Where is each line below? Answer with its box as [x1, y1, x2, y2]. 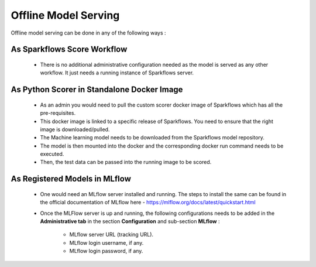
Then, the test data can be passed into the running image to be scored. [40, 159, 212, 166]
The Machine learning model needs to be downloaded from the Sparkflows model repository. [40, 134, 265, 141]
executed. [40, 150, 64, 158]
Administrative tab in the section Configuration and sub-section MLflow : [40, 218, 220, 225]
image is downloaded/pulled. [40, 126, 110, 133]
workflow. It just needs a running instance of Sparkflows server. [40, 69, 194, 76]
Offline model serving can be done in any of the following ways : [11, 29, 166, 36]
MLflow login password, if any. [69, 248, 143, 255]
